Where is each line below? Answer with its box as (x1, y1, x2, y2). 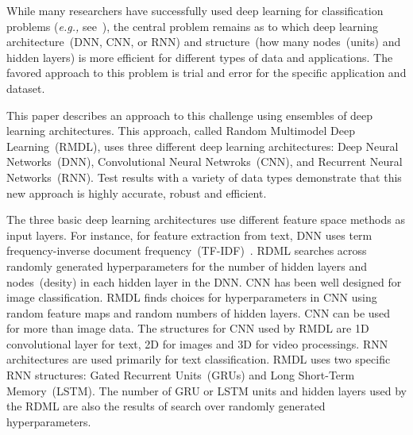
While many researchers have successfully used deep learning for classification (6, 2, 384, 18)
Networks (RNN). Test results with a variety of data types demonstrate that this (6, 168, 402, 185)
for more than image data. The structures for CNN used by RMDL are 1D (6, 320, 369, 337)
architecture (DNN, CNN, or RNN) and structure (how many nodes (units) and (6, 33, 401, 50)
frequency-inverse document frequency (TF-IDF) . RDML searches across (6, 242, 367, 259)
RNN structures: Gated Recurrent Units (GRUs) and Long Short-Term (6, 367, 355, 383)
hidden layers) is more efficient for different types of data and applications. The (6, 48, 393, 65)
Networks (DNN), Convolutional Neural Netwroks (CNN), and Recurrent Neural (6, 153, 403, 170)
